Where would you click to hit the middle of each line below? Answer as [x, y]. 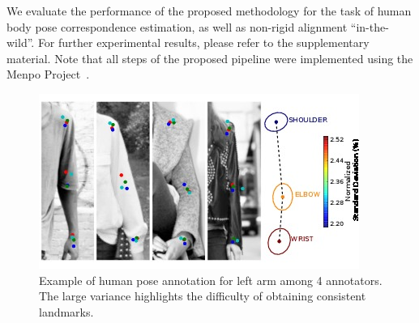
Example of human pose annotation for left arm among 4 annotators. [211, 280]
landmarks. [66, 311]
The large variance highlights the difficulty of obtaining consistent [203, 296]
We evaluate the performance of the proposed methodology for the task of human [209, 11]
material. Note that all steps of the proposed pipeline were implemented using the [210, 58]
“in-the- [370, 26]
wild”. [21, 42]
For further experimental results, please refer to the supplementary [203, 42]
